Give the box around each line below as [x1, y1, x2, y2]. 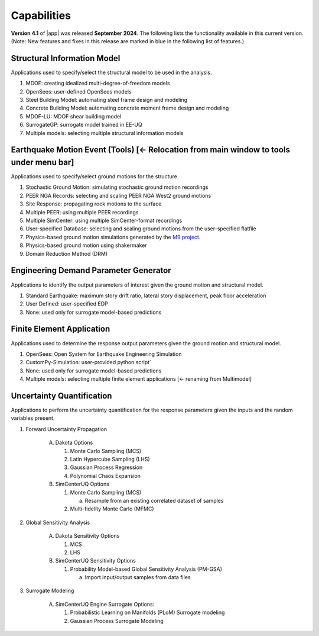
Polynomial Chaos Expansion [70, 472, 141, 479]
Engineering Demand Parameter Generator [11, 265, 171, 275]
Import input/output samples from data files [84, 574, 191, 581]
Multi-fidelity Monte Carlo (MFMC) [70, 505, 154, 512]
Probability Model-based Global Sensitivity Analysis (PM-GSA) [70, 566, 223, 573]
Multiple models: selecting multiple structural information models [25, 129, 184, 136]
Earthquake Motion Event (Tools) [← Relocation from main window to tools [11, 145, 291, 155]
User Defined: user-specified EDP [25, 300, 109, 307]
